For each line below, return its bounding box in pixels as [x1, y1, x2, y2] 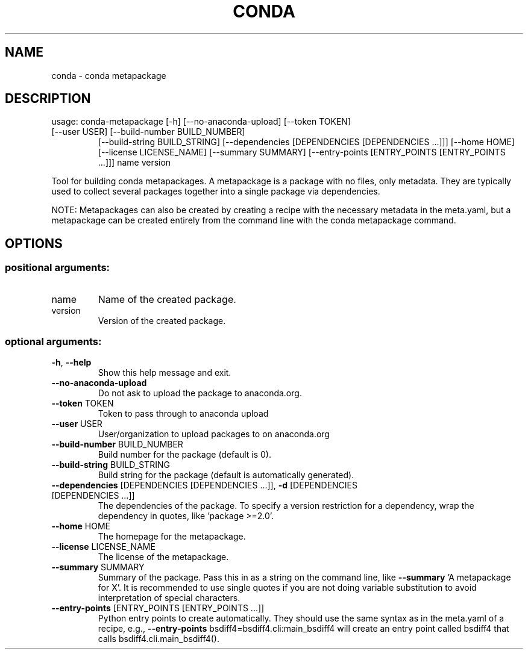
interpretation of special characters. [98, 593, 240, 603]
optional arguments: [5, 335, 102, 348]
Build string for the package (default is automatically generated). [98, 470, 354, 481]
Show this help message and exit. [98, 367, 231, 378]
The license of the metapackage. [98, 552, 229, 562]
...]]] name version [98, 157, 171, 168]
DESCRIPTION [5, 91, 91, 107]
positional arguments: [5, 261, 110, 274]
